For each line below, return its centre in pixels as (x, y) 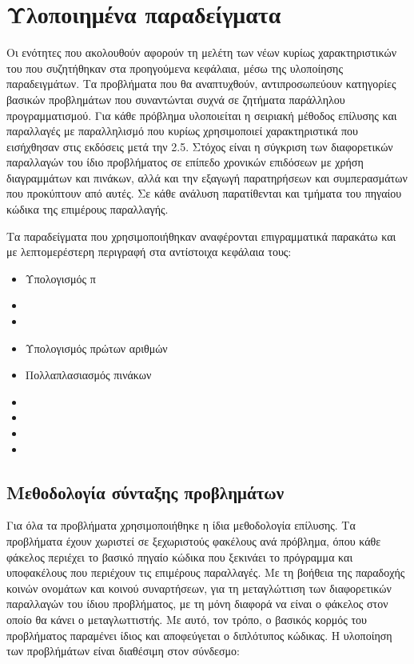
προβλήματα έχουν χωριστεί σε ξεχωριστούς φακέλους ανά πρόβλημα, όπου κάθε (194, 540)
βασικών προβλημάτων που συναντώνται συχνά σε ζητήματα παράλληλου (176, 99)
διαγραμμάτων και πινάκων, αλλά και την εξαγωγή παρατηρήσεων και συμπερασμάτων (207, 177)
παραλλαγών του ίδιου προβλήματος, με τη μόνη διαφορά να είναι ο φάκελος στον (197, 604)
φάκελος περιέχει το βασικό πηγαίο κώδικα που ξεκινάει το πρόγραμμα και (180, 556)
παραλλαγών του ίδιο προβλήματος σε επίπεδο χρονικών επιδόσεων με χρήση (185, 162)
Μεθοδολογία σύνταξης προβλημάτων (145, 492)
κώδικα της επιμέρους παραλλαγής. (88, 209)
